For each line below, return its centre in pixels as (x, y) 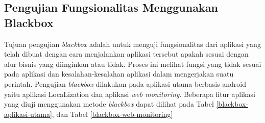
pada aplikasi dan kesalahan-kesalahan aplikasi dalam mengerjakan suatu (119, 74)
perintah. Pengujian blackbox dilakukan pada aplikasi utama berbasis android (125, 83)
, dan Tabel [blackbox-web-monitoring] (112, 114)
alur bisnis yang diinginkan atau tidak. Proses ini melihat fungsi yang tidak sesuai (133, 64)
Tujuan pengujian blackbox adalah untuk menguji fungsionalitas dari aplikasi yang (132, 44)
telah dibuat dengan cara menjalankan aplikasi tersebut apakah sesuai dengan (126, 54)
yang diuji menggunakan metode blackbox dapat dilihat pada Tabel (109, 104)
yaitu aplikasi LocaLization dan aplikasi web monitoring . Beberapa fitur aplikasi (130, 94)
